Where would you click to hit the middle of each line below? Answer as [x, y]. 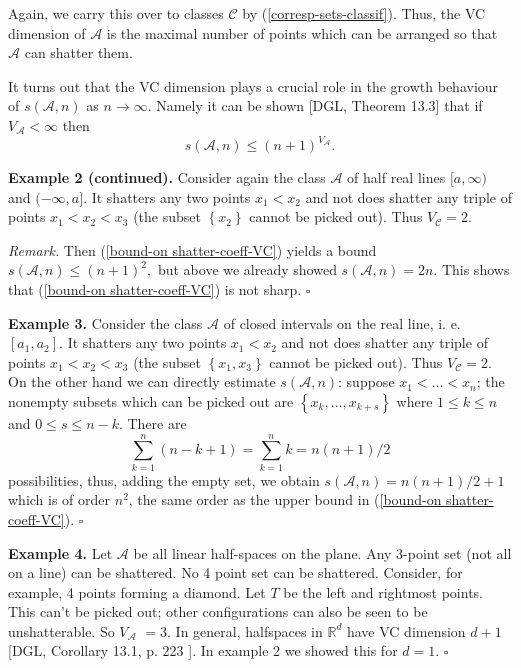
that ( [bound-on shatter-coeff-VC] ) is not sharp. [155, 289]
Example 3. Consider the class [105, 322]
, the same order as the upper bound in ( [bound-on [285, 499]
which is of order [59, 499]
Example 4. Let [60, 552]
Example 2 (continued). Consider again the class [167, 177]
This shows [475, 269]
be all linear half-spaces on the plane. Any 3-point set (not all [322, 552]
